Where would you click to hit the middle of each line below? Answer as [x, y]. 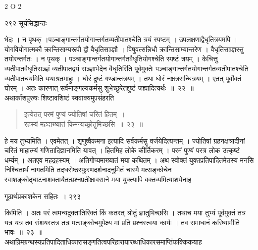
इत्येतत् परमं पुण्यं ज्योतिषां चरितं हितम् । [75, 114]
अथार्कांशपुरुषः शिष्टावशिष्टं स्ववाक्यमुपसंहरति [59, 97]
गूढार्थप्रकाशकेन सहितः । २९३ [43, 196]
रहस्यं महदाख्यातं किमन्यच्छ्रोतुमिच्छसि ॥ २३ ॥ [83, 124]
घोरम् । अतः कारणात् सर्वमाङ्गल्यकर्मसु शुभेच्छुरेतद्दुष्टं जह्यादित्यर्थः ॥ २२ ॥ [99, 88]
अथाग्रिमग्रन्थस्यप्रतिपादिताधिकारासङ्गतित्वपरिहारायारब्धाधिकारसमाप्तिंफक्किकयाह [103, 241]
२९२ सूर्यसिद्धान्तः [26, 23]
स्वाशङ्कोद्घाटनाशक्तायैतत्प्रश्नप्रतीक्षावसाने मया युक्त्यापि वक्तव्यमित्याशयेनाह [98, 179]
